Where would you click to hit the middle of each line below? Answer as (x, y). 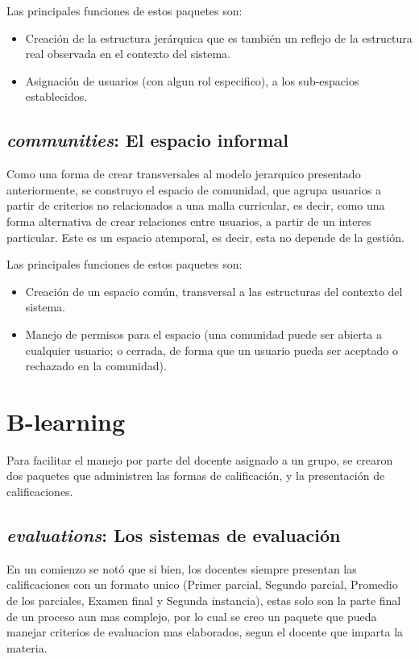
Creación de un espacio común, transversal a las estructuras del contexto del (214, 291)
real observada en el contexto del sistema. (128, 54)
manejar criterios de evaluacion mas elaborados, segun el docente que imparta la (205, 632)
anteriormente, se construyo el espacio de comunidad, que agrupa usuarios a (194, 189)
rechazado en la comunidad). (96, 366)
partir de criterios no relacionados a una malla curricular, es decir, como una (196, 205)
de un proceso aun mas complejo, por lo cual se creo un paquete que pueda (192, 616)
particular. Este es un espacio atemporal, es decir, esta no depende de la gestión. (205, 237)
